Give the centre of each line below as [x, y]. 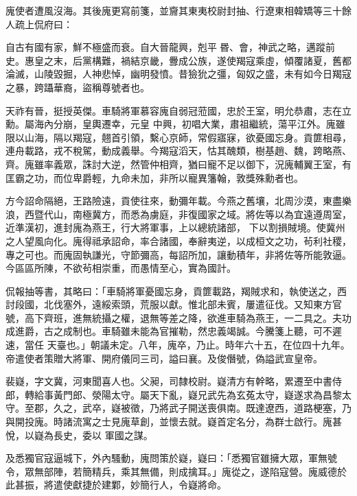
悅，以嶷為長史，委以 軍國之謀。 [79, 435]
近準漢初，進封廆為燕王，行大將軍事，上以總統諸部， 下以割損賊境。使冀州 [175, 227]
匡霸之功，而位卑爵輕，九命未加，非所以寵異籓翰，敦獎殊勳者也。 [154, 177]
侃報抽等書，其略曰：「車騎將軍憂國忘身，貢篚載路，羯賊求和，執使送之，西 [176, 291]
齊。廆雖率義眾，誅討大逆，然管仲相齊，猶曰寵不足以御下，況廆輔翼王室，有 [178, 164]
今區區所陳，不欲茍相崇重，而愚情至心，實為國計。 [121, 268]
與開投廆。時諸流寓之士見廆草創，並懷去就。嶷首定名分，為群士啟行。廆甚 [174, 422]
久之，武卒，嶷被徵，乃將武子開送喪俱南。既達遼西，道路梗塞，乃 [202, 408]
